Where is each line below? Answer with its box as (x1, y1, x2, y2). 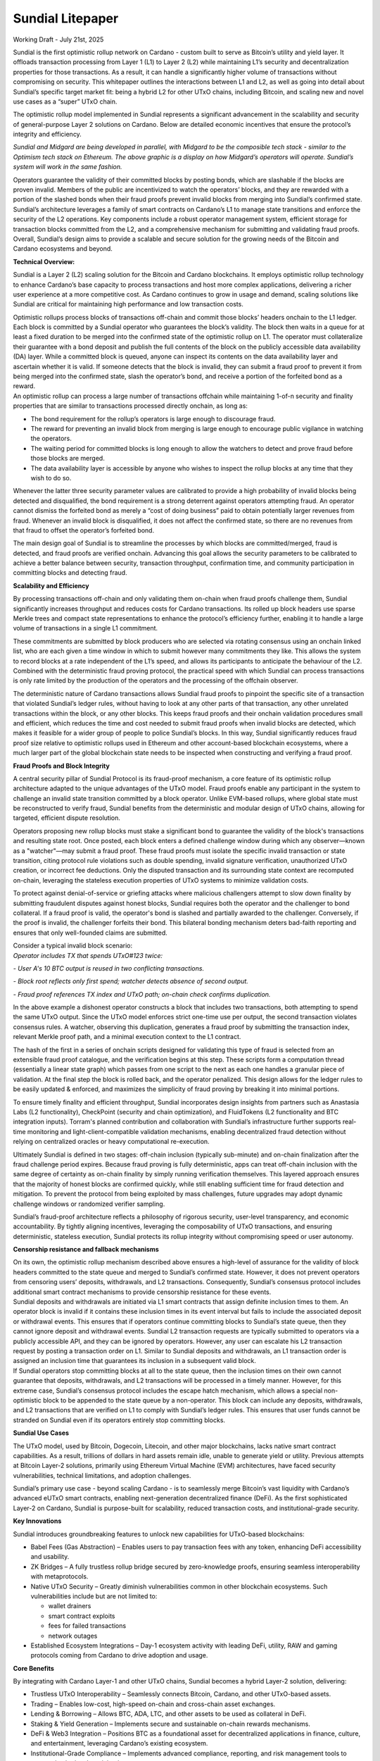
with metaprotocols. (30, 1572, 89, 1581)
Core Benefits (13, 1664, 54, 1672)
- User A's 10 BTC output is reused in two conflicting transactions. (13, 964, 204, 972)
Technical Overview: (13, 257, 75, 266)
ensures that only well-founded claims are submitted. (13, 928, 168, 937)
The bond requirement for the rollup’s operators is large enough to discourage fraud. (30, 414, 276, 423)
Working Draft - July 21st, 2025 (13, 35, 104, 44)
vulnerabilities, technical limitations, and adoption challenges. (13, 1471, 191, 1479)
